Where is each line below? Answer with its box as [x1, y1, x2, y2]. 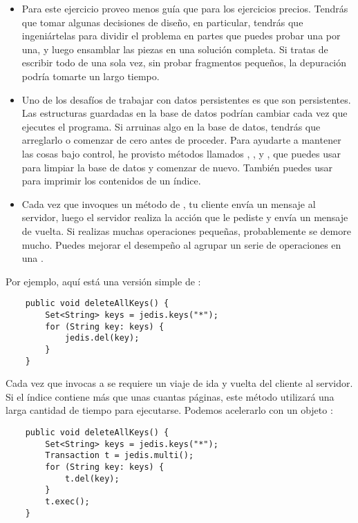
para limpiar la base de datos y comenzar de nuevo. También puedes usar [21, 160, 333, 174]
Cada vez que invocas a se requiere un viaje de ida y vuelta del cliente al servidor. [6, 376, 353, 390]
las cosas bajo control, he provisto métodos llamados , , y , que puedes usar [21, 146, 341, 160]
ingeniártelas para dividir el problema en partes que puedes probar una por [21, 28, 341, 43]
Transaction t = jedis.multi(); [45, 450, 194, 461]
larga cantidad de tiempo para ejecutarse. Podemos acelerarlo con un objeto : [6, 403, 333, 417]
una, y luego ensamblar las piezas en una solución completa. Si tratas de [21, 41, 328, 56]
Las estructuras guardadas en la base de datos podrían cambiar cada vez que [21, 106, 348, 120]
